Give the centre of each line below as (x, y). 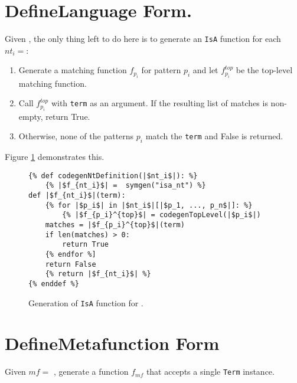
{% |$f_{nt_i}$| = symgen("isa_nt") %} (125, 186)
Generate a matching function (73, 70)
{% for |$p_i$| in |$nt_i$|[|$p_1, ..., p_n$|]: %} (149, 205)
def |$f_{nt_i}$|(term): (77, 196)
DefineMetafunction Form (112, 343)
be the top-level (264, 70)
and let (205, 70)
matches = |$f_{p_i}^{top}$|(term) (115, 225)
